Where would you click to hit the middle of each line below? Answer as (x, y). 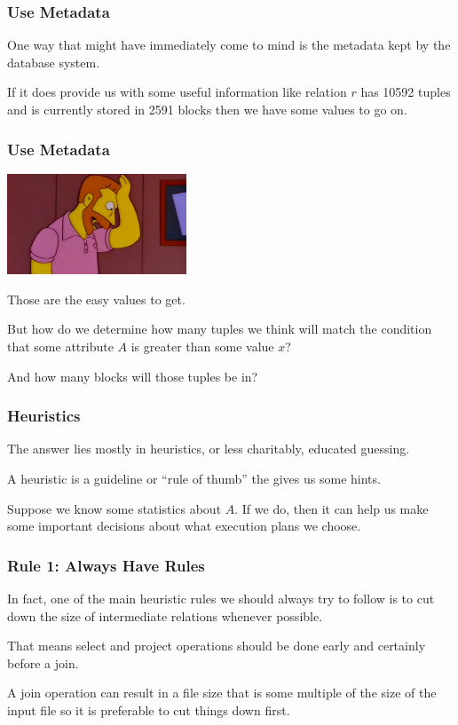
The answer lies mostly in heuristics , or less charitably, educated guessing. (209, 449)
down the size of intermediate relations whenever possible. (165, 615)
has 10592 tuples (406, 92)
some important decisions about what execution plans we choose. (184, 526)
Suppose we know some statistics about (114, 508)
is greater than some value (202, 346)
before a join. (43, 662)
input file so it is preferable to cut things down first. (149, 709)
